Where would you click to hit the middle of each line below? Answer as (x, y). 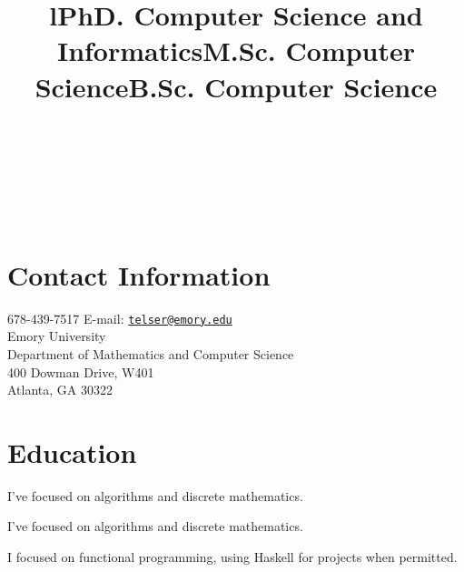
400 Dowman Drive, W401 (81, 371)
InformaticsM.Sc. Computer (236, 50)
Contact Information (139, 274)
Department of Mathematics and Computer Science (151, 353)
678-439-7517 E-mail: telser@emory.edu (120, 318)
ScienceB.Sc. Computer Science (236, 86)
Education (72, 452)
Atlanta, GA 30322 (60, 390)
